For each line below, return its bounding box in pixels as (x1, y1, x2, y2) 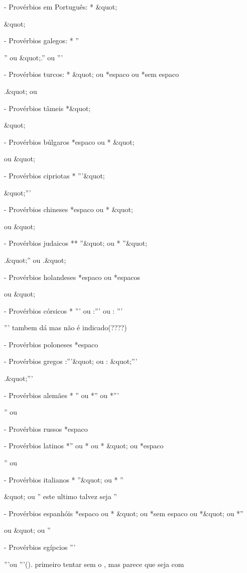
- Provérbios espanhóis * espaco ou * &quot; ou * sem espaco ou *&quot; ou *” (4, 508, 243, 518)
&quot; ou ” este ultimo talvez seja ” (4, 491, 117, 502)
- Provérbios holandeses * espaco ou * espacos (4, 271, 140, 282)
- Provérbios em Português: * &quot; (4, 2, 117, 12)
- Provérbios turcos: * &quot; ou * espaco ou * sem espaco (4, 69, 179, 79)
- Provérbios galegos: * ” (4, 35, 79, 46)
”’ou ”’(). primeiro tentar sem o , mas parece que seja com (4, 558, 184, 569)
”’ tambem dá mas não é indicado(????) (4, 322, 127, 333)
